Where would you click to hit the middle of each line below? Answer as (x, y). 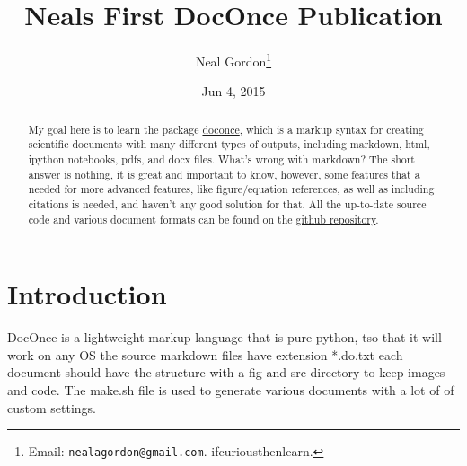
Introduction (87, 294)
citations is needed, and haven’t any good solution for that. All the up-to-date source (227, 204)
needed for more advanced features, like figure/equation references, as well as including (231, 189)
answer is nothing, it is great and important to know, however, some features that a (224, 174)
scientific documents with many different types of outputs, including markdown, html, (229, 144)
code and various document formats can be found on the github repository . (203, 219)
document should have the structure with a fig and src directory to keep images (226, 372)
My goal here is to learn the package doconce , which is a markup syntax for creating (226, 129)
